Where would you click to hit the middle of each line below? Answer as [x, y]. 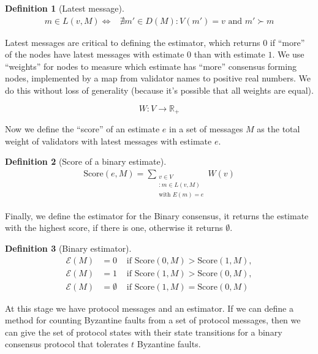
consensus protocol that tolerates [67, 344]
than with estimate [229, 54]
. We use [288, 54]
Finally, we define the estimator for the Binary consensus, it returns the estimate [157, 215]
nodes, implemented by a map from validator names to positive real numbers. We [158, 78]
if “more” [287, 42]
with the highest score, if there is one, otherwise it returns [114, 228]
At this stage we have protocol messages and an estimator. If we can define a [150, 308]
